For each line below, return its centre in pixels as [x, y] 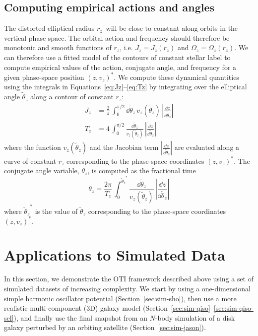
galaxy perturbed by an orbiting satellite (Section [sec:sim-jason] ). [105, 327]
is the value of [56, 211]
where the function [32, 147]
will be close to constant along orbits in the [172, 28]
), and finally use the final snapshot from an [80, 317]
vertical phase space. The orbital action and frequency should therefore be [117, 37]
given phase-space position [44, 77]
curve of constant [30, 161]
